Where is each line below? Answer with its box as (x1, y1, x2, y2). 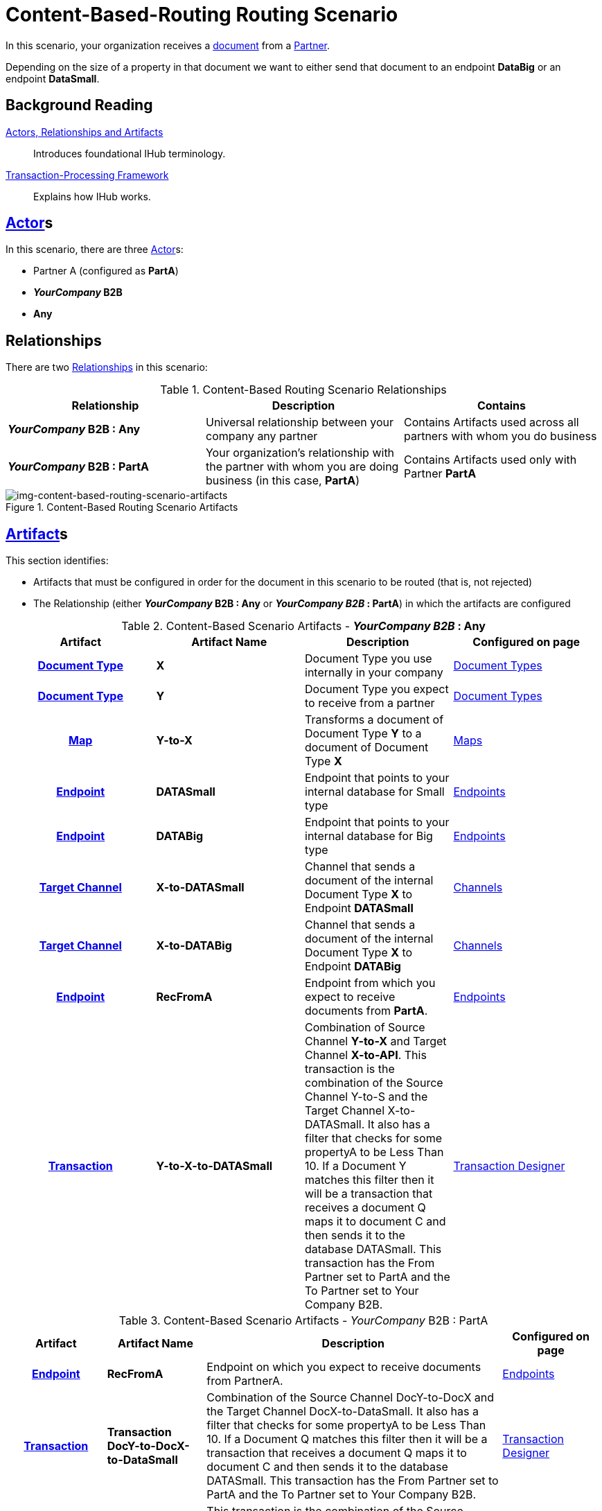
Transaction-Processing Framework (6, 168, 169, 181)
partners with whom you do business (403, 429, 597, 444)
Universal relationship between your (205, 415, 393, 430)
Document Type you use (305, 652, 432, 666)
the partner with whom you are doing (205, 460, 399, 474)
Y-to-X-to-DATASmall (156, 1159, 273, 1173)
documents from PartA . (305, 1004, 428, 1018)
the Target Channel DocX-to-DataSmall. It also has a (206, 1404, 479, 1419)
